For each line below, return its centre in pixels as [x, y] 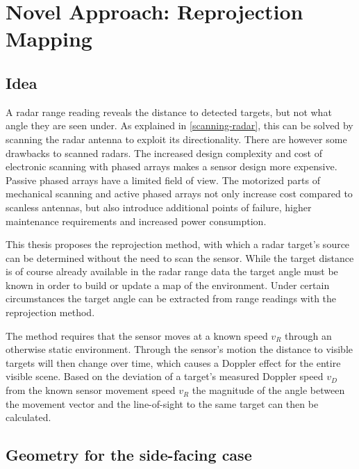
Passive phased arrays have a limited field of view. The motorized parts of [163, 180]
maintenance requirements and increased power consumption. [136, 221]
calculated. [28, 417]
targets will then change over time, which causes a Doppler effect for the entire [173, 362]
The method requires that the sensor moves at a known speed [137, 335]
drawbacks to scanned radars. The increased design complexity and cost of [164, 153]
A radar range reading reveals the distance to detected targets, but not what [169, 112]
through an [308, 335]
